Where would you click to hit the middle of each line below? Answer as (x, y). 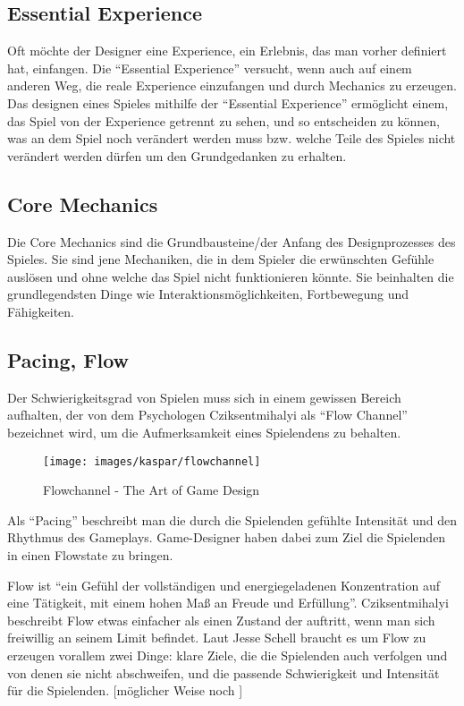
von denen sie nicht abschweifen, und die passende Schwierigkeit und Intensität (224, 672)
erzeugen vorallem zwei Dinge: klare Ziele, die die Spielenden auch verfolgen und (228, 655)
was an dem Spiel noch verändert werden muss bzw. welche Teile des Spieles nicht (232, 138)
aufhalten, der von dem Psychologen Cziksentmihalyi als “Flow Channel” (207, 415)
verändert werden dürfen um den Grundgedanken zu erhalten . (177, 155)
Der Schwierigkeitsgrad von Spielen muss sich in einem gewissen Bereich (204, 397)
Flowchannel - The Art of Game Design (152, 490)
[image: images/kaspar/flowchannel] (152, 461)
